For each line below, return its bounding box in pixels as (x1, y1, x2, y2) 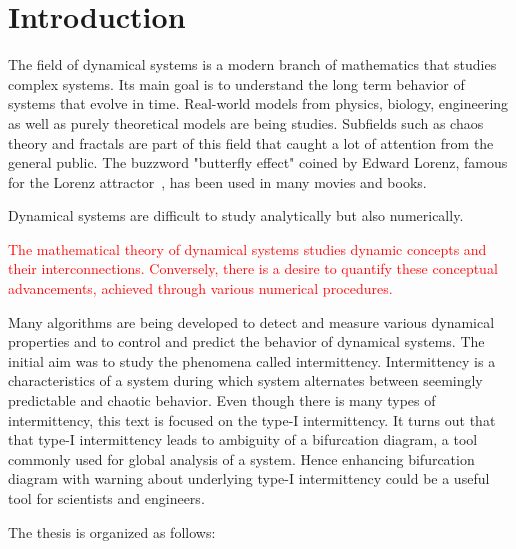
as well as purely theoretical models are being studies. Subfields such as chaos (8, 112, 484, 133)
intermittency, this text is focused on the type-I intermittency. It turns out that (8, 409, 496, 430)
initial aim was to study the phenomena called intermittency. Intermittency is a (8, 350, 496, 371)
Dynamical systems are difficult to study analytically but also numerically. (8, 205, 464, 226)
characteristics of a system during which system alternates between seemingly (8, 370, 483, 391)
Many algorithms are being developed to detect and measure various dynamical (8, 311, 495, 332)
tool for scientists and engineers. (8, 488, 205, 508)
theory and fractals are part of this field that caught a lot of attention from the (8, 132, 494, 153)
